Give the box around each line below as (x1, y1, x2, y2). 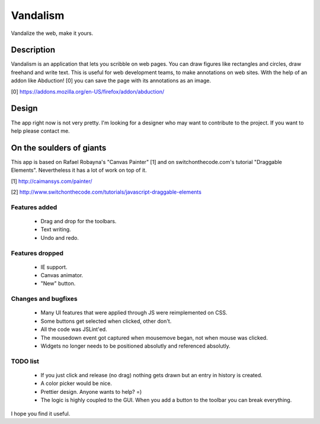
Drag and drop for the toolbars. (40, 217, 117, 224)
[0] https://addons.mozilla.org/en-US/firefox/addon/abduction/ (11, 88, 165, 95)
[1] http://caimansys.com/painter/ (11, 178, 92, 185)
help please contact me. (11, 127, 71, 134)
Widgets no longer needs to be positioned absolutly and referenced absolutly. (40, 342, 231, 349)
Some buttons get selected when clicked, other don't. (40, 317, 172, 325)
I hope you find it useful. (11, 410, 71, 417)
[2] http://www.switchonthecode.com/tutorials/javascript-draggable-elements (11, 188, 201, 195)
